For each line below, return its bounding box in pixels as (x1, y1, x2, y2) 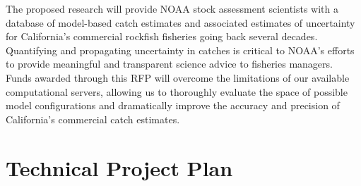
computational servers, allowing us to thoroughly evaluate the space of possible (6, 84, 348, 99)
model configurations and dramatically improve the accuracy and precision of (6, 98, 340, 113)
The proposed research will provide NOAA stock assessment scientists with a (6, 1, 339, 15)
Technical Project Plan (6, 153, 233, 182)
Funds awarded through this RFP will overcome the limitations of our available (6, 70, 350, 85)
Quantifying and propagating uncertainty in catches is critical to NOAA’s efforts (6, 42, 355, 57)
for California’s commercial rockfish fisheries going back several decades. (6, 29, 318, 44)
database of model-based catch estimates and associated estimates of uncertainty (6, 15, 355, 30)
